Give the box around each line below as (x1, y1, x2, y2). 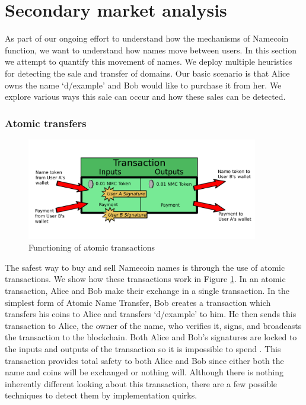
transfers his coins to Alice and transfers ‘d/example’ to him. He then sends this (5, 308, 297, 320)
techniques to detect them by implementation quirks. (5, 389, 197, 401)
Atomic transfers (5, 115, 87, 130)
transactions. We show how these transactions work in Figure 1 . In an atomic (5, 273, 286, 285)
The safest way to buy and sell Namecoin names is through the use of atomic (5, 261, 285, 273)
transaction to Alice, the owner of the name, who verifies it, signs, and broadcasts (5, 319, 302, 331)
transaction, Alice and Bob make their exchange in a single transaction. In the (5, 284, 290, 296)
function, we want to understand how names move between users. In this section (5, 43, 297, 56)
